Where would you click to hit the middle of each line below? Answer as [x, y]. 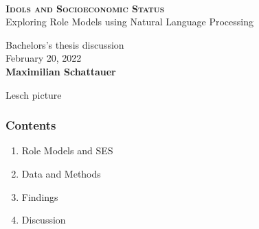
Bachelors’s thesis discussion [65, 44]
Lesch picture [34, 94]
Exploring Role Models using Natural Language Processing [129, 22]
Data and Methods [61, 173]
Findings [40, 196]
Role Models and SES [67, 150]
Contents [31, 125]
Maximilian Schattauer [61, 71]
